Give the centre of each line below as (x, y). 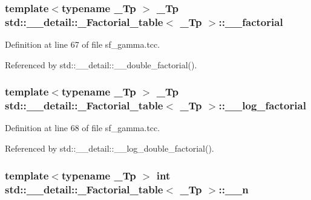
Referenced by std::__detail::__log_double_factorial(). (110, 148)
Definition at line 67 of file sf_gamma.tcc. (83, 44)
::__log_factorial (262, 105)
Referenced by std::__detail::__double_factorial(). (101, 64)
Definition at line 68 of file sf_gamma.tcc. (83, 128)
